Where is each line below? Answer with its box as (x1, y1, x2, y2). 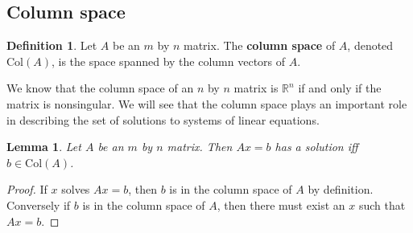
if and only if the (298, 80, 382, 96)
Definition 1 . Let (6, 37, 97, 54)
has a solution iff (275, 138, 358, 155)
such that (358, 196, 406, 213)
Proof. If (6, 181, 47, 198)
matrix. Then (167, 138, 233, 155)
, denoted (347, 37, 394, 54)
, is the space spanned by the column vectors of (51, 52, 286, 69)
